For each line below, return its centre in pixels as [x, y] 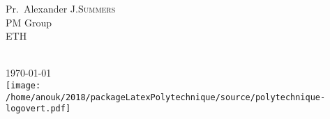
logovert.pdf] [38, 109]
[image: [23, 85]
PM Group [29, 22]
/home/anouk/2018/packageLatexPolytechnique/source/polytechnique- [166, 97]
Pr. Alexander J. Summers [61, 8]
